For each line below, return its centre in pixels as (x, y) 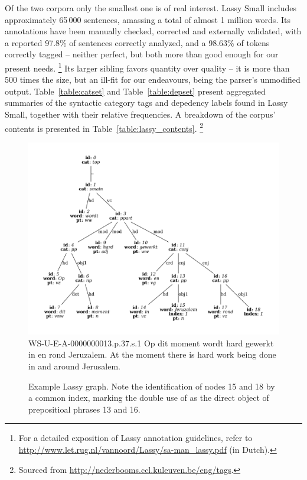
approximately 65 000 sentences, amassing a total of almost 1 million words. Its (148, 19)
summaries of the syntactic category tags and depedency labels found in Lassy (146, 103)
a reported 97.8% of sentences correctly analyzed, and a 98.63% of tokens (137, 42)
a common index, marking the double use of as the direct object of (149, 398)
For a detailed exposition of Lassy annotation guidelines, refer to (135, 438)
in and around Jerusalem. (74, 366)
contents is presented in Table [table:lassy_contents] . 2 (104, 127)
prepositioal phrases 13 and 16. (84, 409)
